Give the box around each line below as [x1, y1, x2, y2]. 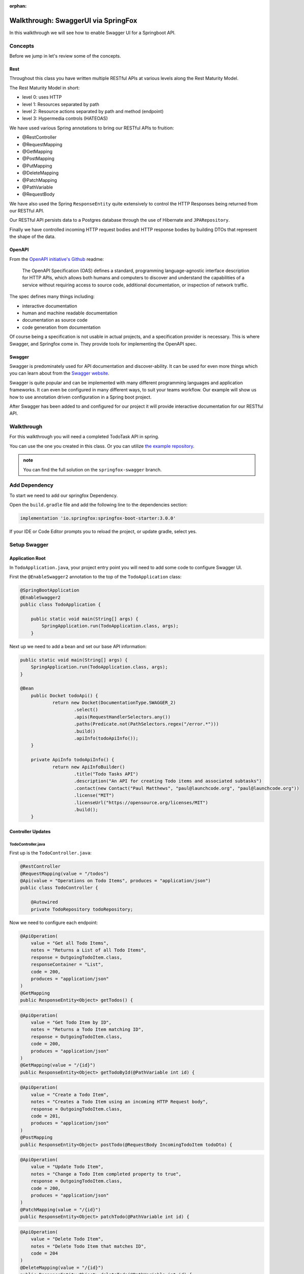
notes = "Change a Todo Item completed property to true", [31, 1171, 182, 1177]
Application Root [9, 555, 46, 561]
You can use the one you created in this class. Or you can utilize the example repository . [9, 443, 195, 449]
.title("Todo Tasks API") [74, 771, 139, 777]
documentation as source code [22, 317, 88, 323]
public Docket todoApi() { [31, 693, 99, 698]
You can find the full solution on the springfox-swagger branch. [23, 466, 162, 472]
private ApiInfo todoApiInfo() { [31, 757, 115, 763]
